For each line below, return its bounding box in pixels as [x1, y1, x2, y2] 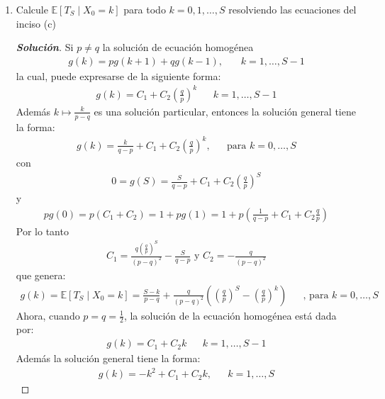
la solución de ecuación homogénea [102, 40, 254, 55]
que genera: [16, 268, 66, 283]
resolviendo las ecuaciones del [228, 2, 357, 16]
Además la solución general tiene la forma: [16, 351, 201, 366]
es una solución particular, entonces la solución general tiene [94, 103, 356, 118]
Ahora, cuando [16, 308, 80, 322]
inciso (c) [16, 16, 56, 30]
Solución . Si [16, 40, 74, 55]
